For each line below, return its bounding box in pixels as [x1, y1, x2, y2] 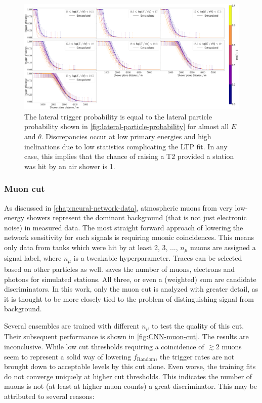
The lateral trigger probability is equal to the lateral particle [24, 111, 212, 122]
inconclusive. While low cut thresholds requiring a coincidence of [4, 341, 204, 351]
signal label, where [4, 253, 62, 263]
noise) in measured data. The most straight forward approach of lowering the [4, 222, 243, 232]
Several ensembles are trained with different [4, 320, 140, 331]
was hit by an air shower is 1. [24, 160, 115, 171]
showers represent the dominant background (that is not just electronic [26, 212, 247, 223]
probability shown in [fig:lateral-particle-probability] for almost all [24, 121, 229, 132]
